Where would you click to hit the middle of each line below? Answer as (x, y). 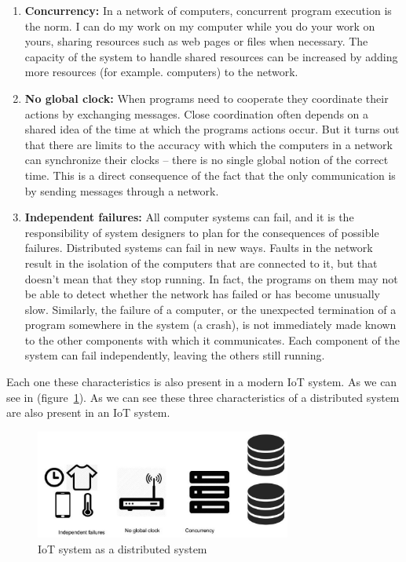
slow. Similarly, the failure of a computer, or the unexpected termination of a (210, 309)
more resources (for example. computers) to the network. (161, 72)
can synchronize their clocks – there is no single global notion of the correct (207, 160)
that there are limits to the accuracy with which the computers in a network (208, 144)
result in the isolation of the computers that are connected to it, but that (201, 263)
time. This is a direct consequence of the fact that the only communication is (210, 175)
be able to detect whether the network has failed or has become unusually (203, 294)
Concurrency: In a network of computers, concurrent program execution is (208, 10)
